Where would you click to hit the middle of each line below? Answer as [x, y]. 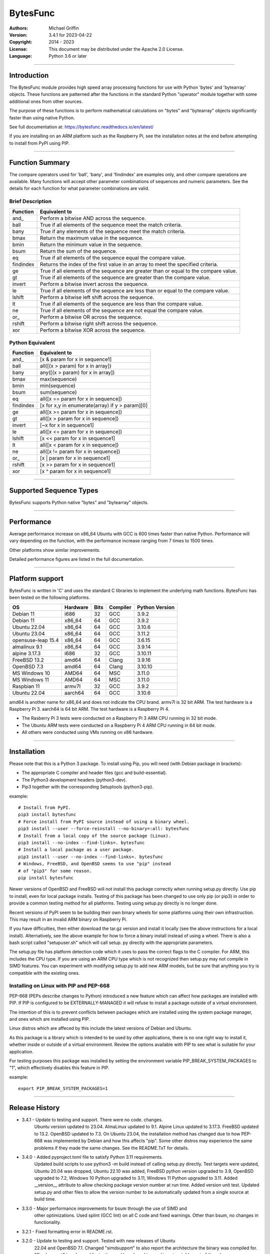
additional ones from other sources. [46, 101]
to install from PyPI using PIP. [39, 143]
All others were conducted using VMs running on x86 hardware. [88, 732]
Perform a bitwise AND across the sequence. [93, 218]
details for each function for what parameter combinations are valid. [79, 189]
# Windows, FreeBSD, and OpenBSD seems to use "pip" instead [94, 864]
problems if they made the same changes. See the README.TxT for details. [112, 1148]
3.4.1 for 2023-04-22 [70, 35]
